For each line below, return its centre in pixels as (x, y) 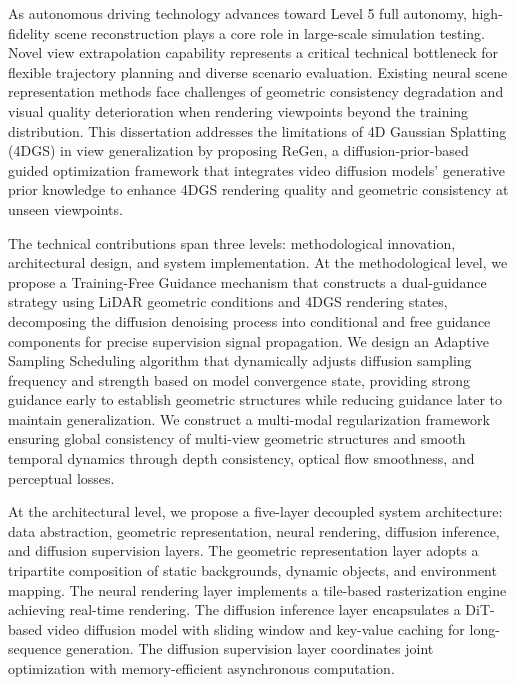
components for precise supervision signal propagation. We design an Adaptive (248, 340)
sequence (35, 648)
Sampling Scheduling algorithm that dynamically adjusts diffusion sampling (240, 360)
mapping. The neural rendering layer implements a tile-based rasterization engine (257, 589)
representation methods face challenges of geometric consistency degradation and (256, 91)
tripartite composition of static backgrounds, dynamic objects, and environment (252, 570)
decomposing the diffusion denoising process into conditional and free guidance (249, 320)
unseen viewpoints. (65, 208)
